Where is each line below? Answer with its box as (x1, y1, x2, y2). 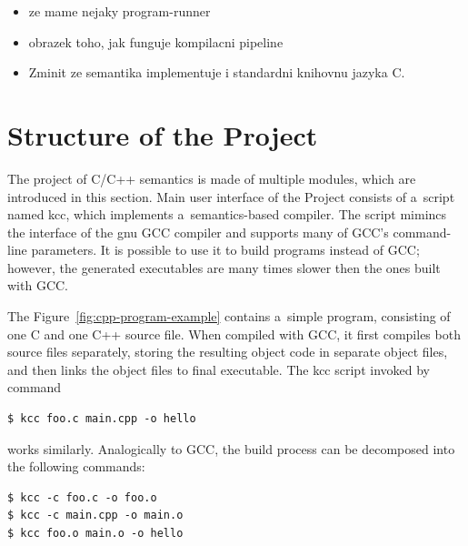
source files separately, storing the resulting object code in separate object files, (7, 342, 448, 361)
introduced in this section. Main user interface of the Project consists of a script (7, 187, 455, 206)
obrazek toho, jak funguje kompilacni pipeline (28, 32, 284, 51)
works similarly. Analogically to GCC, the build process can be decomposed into (7, 439, 455, 458)
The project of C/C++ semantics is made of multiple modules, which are (7, 168, 416, 187)
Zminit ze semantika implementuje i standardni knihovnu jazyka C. (28, 63, 405, 82)
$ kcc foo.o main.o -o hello (7, 527, 184, 540)
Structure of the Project (7, 116, 318, 153)
